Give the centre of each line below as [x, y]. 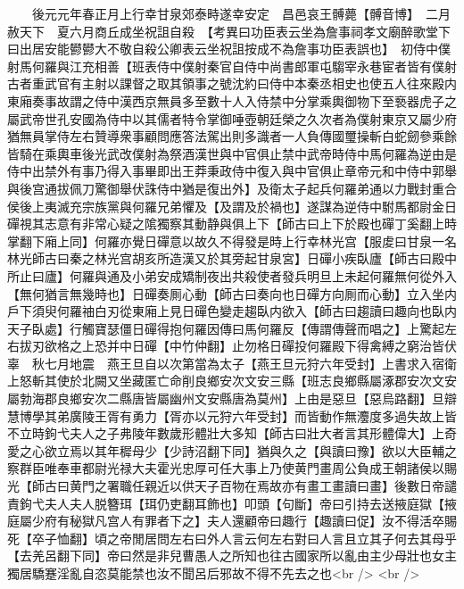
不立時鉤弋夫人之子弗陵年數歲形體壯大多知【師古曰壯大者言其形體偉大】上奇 [232, 433]
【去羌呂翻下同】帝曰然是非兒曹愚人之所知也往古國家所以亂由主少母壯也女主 [232, 556]
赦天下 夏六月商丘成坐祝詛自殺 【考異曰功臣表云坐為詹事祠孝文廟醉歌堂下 [229, 31]
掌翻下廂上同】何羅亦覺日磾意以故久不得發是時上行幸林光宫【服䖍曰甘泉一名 [232, 241]
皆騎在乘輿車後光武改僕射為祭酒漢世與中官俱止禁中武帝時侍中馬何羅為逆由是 [232, 153]
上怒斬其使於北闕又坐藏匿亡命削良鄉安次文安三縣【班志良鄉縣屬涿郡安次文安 [232, 381]
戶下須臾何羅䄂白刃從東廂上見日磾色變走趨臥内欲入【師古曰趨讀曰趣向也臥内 [232, 311]
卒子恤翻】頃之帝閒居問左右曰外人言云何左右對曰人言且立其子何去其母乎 [244, 538]
